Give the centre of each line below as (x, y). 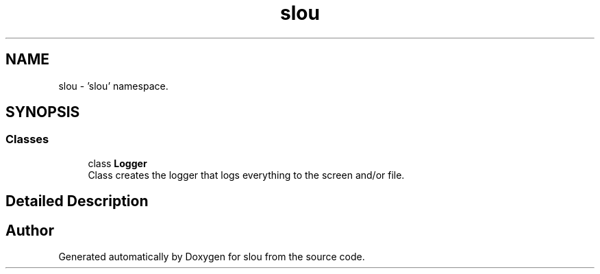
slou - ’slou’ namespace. (113, 86)
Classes (27, 139)
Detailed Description (77, 201)
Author (30, 230)
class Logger (117, 163)
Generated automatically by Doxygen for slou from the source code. (212, 257)
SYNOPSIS (43, 112)
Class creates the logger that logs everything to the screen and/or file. (246, 175)
